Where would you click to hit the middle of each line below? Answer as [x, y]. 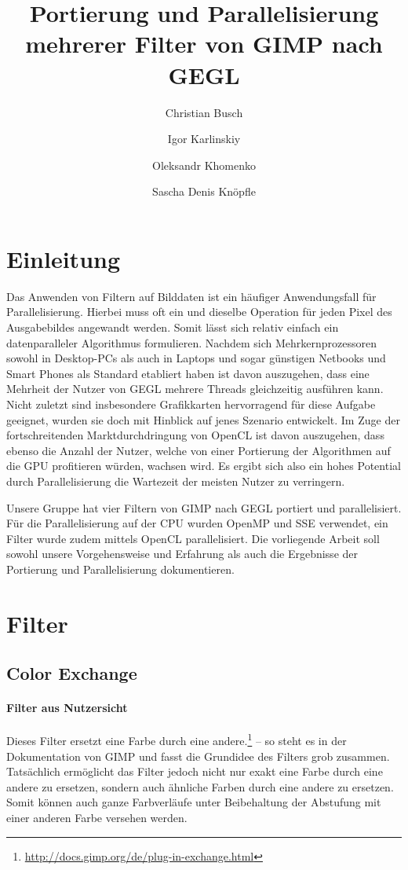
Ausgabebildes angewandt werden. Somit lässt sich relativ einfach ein [173, 327]
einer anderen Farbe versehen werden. [97, 818]
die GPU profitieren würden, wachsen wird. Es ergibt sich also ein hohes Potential [204, 466]
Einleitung [64, 258]
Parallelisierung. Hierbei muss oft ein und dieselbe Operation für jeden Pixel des [199, 312]
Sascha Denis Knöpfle [204, 191]
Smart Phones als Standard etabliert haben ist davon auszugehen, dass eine [188, 373]
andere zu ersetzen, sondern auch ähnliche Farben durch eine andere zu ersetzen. [200, 786]
